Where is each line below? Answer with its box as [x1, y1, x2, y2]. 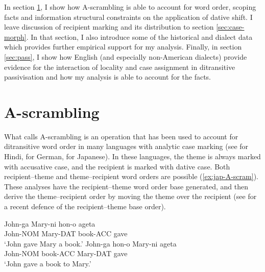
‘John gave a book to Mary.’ [4, 258, 91, 268]
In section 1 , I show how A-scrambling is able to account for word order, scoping [4, 2, 256, 12]
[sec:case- [216, 21, 245, 32]
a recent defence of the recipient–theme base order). [4, 201, 166, 212]
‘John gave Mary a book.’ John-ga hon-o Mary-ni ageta [4, 238, 177, 249]
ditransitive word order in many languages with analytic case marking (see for [4, 141, 249, 152]
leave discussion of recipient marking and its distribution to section [4, 21, 214, 32]
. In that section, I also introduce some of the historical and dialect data [26, 31, 253, 42]
